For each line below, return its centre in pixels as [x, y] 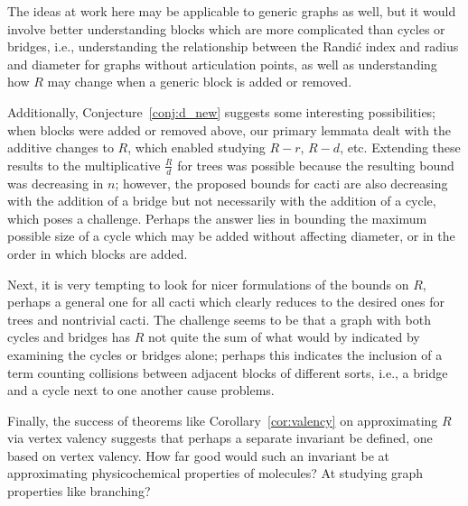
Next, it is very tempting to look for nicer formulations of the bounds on [208, 284]
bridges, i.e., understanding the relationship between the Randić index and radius [233, 46]
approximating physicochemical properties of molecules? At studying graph [215, 473]
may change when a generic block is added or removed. [200, 82]
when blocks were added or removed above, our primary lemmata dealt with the [229, 129]
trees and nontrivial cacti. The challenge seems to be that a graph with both [219, 319]
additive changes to [61, 147]
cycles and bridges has [69, 337]
